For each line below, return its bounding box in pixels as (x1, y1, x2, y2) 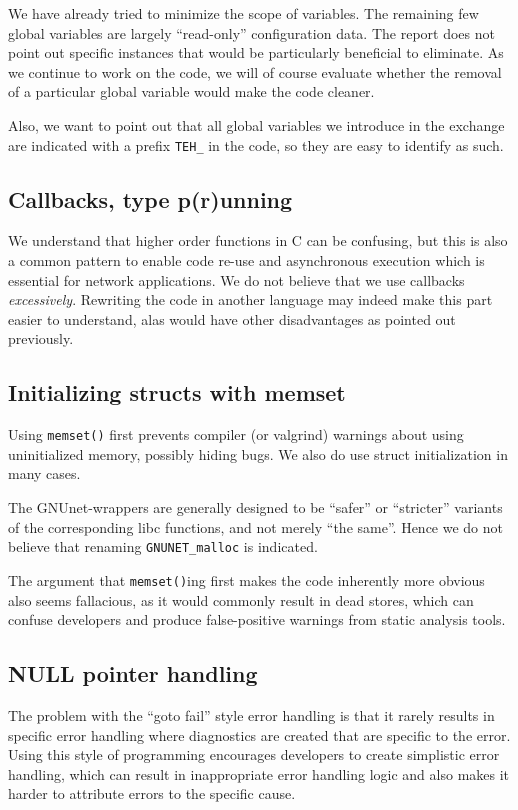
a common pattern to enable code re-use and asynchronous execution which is (8, 250, 485, 271)
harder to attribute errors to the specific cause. (8, 783, 296, 804)
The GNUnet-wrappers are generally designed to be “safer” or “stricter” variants (8, 497, 503, 518)
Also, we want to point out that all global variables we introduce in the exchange (8, 114, 505, 135)
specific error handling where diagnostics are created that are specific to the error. (8, 724, 511, 745)
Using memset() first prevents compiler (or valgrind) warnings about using (8, 424, 464, 445)
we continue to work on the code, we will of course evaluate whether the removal (8, 61, 502, 82)
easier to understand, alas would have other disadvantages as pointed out (8, 308, 456, 329)
